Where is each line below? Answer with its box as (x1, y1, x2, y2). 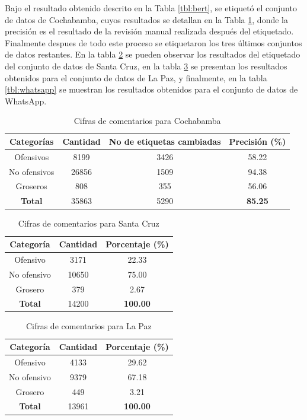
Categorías (9, 135, 54, 147)
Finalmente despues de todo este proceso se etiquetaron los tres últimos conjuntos (5, 36, 302, 49)
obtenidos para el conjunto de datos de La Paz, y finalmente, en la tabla (5, 71, 267, 84)
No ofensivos (9, 165, 55, 177)
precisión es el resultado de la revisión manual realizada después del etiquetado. (5, 25, 294, 37)
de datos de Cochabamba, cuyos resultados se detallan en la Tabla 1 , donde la (5, 13, 288, 26)
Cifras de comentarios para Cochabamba (73, 114, 221, 127)
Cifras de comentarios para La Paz (25, 320, 152, 332)
